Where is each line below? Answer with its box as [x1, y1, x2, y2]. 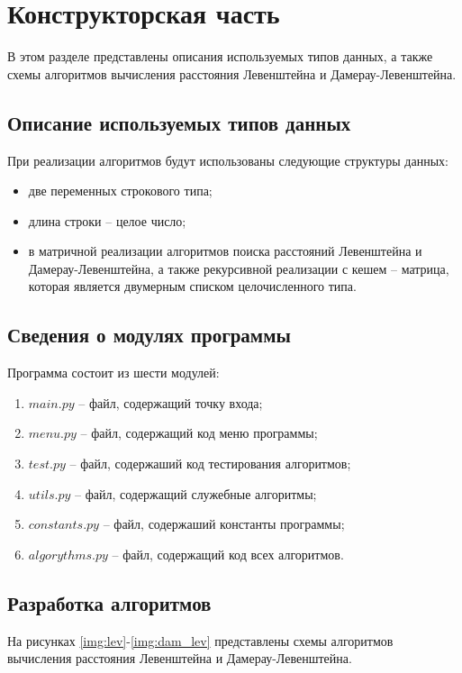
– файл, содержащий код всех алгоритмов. [112, 544, 344, 563]
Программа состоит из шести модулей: [7, 363, 220, 382]
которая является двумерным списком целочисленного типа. [28, 277, 357, 296]
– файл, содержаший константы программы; [103, 514, 345, 533]
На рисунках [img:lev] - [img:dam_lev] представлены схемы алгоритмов [7, 631, 394, 650]
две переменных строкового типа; [28, 181, 213, 200]
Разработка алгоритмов [7, 588, 212, 616]
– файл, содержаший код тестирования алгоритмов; [69, 454, 351, 473]
